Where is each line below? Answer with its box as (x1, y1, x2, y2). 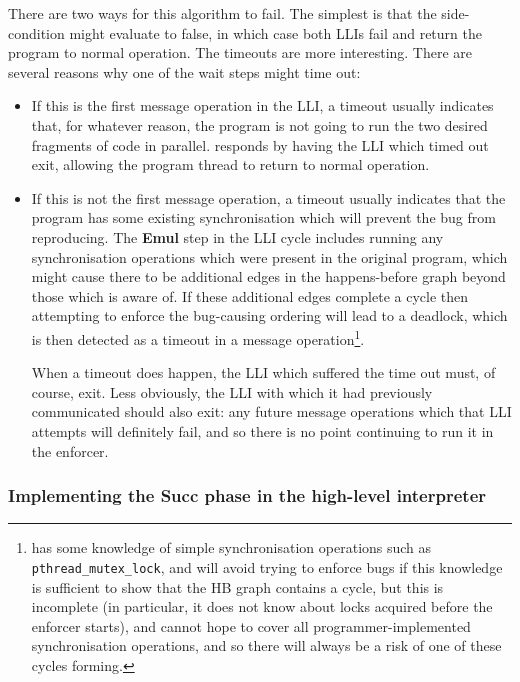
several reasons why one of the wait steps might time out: (8, 61, 361, 82)
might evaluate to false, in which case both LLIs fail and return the (69, 22, 482, 43)
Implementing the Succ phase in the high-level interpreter (8, 483, 487, 508)
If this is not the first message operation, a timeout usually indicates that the (31, 187, 506, 208)
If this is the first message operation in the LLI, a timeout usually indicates (31, 95, 494, 116)
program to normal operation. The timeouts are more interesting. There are (8, 42, 473, 63)
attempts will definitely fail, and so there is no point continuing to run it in (31, 420, 494, 441)
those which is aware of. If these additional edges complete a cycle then (31, 285, 469, 306)
